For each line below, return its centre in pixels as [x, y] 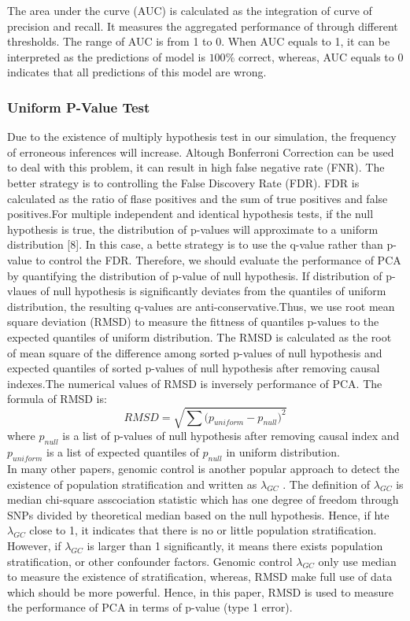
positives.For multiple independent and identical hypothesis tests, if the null [190, 214]
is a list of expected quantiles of [122, 452]
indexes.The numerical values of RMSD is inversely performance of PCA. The [195, 383]
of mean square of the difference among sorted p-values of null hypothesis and [195, 352]
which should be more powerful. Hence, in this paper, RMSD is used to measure [200, 591]
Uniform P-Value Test [79, 107]
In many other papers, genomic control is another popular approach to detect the [203, 469]
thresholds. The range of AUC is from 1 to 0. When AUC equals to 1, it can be [199, 41]
